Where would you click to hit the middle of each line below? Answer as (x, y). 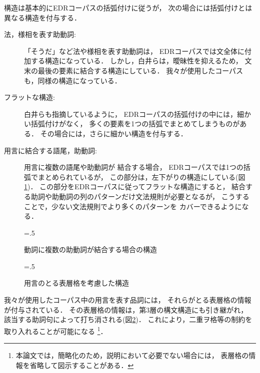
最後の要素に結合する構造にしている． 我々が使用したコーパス (140, 70)
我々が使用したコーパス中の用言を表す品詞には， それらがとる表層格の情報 (128, 300)
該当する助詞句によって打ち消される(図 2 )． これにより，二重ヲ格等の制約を (128, 319)
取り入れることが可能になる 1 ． (56, 330)
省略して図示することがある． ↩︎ (82, 365)
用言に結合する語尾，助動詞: (50, 150)
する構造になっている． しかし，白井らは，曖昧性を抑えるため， (136, 61)
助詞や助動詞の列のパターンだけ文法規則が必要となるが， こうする (140, 196)
